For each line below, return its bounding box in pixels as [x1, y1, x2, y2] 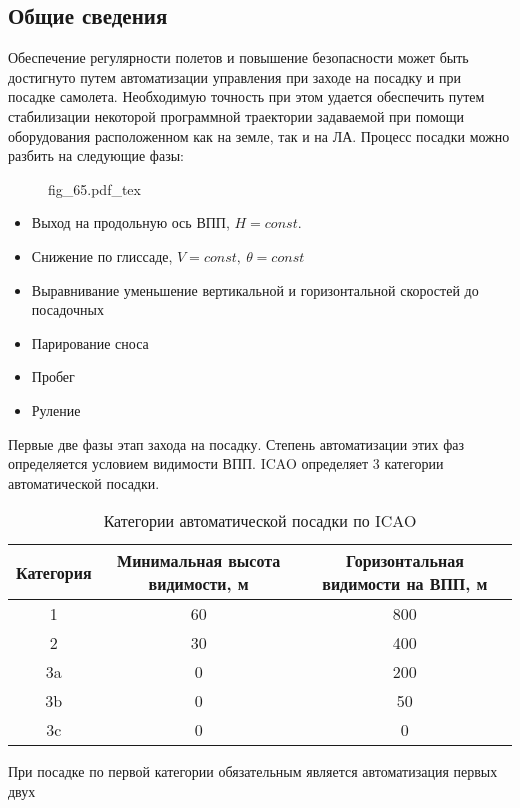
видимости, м [148, 572, 249, 596]
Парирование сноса [31, 332, 149, 353]
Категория [16, 560, 92, 584]
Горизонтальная [345, 549, 464, 573]
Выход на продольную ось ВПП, [31, 212, 230, 233]
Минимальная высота [117, 549, 281, 573]
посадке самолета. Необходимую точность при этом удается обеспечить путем [8, 86, 485, 107]
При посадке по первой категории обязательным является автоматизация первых [8, 761, 498, 782]
